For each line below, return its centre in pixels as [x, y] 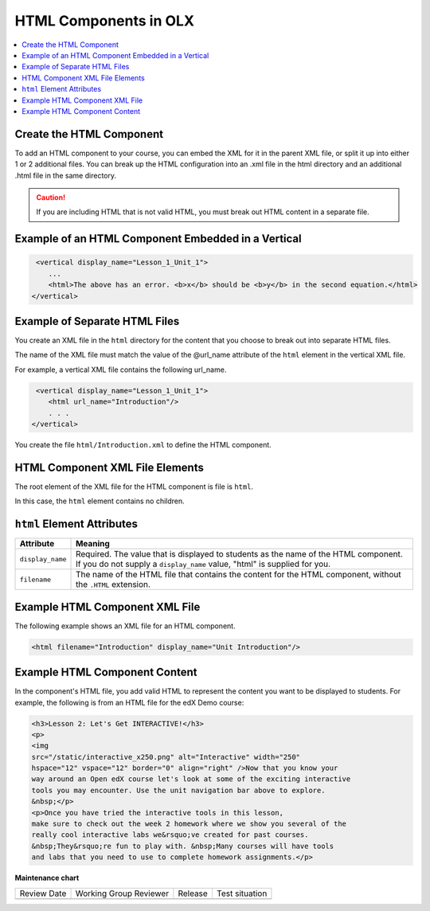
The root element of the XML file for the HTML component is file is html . [134, 487]
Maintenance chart [47, 878]
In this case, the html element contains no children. [100, 501]
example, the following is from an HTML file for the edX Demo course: [129, 702]
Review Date [43, 893]
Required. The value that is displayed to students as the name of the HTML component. [240, 554]
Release [193, 893]
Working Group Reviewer [122, 893]
